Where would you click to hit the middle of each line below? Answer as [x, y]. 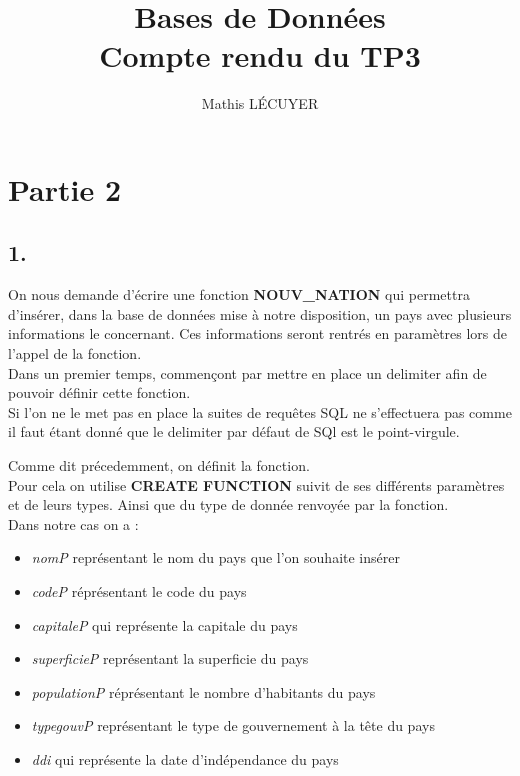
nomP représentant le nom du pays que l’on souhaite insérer [215, 557]
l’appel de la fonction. [75, 353]
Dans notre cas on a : [73, 523]
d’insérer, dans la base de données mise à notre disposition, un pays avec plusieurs [260, 313]
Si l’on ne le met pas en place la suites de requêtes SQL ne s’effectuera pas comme [260, 411]
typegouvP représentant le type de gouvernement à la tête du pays [233, 725]
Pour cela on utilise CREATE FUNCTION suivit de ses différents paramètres [256, 484]
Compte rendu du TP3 [260, 55]
